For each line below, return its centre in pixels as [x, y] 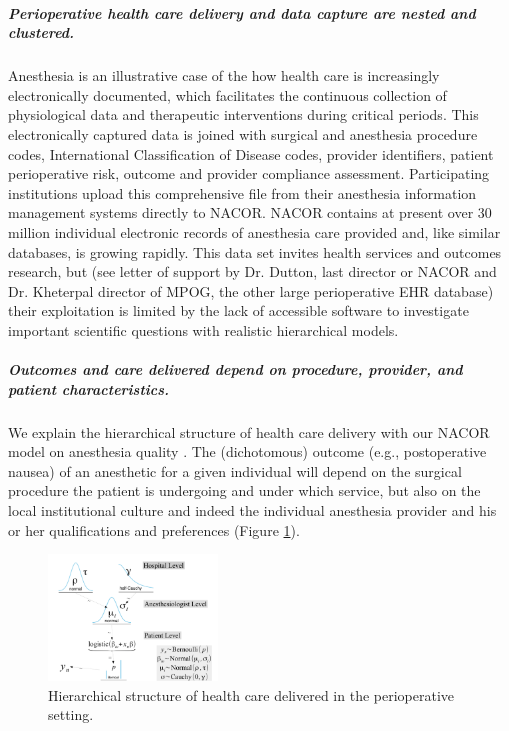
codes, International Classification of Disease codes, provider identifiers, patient [251, 153]
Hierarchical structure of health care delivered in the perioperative [251, 694]
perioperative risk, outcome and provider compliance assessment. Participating [249, 173]
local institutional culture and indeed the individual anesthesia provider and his [252, 510]
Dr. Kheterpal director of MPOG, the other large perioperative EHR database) [251, 290]
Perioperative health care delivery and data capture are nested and [242, 12]
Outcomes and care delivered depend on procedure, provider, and [235, 369]
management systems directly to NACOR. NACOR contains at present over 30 [250, 212]
